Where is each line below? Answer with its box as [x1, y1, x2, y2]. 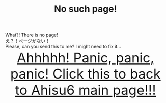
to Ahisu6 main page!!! [15, 82, 156, 98]
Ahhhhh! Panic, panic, [17, 49, 154, 66]
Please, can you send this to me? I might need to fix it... [5, 44, 121, 50]
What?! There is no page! [5, 32, 58, 38]
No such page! [54, 3, 117, 15]
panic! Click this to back [10, 65, 161, 82]
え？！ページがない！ [5, 38, 50, 44]
